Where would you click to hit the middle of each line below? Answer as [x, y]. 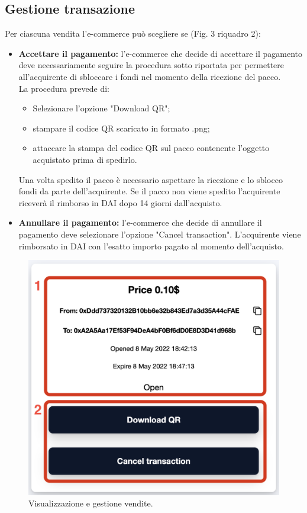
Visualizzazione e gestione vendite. [91, 503]
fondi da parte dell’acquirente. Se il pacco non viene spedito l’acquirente [149, 191]
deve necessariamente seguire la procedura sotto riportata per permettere [151, 65]
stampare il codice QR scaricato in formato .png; [121, 128]
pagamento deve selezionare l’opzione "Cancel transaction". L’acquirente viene [160, 234]
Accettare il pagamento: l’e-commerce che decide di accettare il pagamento [161, 53]
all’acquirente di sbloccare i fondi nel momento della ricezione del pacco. [150, 76]
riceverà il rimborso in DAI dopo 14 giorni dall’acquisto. [120, 202]
